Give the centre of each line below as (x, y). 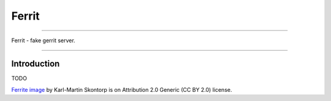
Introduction (36, 64)
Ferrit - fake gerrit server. (44, 40)
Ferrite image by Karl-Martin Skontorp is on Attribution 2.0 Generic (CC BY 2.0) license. (122, 89)
